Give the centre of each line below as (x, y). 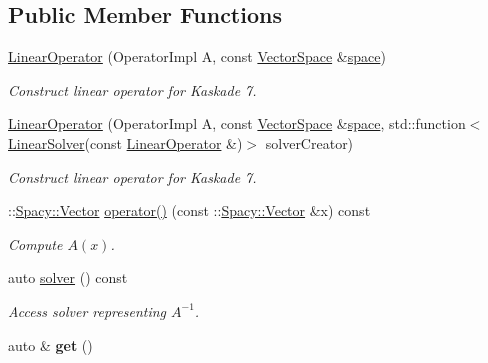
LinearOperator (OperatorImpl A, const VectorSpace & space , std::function (237, 123)
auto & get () (50, 344)
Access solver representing (87, 310)
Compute (35, 243)
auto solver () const (68, 277)
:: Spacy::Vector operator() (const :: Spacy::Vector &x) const (189, 210)
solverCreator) (309, 142)
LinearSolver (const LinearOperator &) (125, 142)
